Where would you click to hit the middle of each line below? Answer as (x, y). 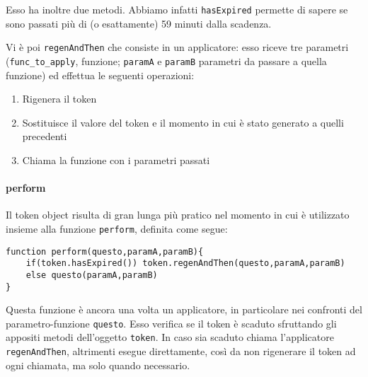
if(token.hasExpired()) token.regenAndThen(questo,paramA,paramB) (185, 263)
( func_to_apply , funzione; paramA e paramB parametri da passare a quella (166, 60)
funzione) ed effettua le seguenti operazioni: (100, 75)
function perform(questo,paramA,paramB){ (105, 251)
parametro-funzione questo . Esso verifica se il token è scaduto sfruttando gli (171, 323)
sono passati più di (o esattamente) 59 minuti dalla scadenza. (139, 23)
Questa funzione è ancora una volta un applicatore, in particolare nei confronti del (184, 309)
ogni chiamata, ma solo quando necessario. (98, 365)
